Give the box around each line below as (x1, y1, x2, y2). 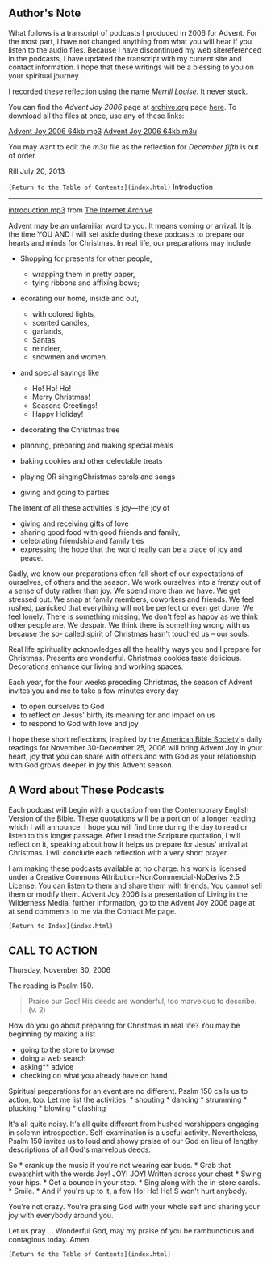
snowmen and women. (31, 351, 108, 362)
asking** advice (19, 1062, 74, 1072)
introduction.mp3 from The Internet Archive (8, 205, 153, 215)
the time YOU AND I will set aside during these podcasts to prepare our (8, 229, 245, 239)
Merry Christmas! (31, 392, 90, 401)
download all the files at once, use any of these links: (8, 111, 185, 120)
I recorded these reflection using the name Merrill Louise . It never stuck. (8, 86, 248, 96)
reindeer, (31, 343, 62, 353)
